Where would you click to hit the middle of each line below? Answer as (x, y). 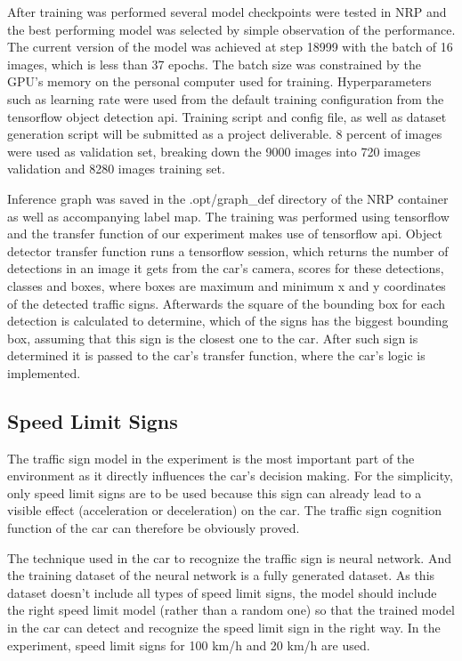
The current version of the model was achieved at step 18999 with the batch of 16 (230, 47)
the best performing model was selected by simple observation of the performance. (231, 29)
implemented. (44, 372)
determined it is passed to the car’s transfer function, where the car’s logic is (216, 355)
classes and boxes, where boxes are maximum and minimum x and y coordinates (227, 285)
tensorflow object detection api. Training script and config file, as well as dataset (227, 116)
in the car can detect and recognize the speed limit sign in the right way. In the (224, 628)
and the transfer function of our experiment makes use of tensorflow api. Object (225, 234)
